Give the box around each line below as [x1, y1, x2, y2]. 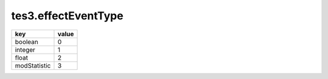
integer [15, 45, 36, 54]
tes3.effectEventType [11, 9, 124, 22]
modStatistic [15, 61, 51, 69]
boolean [15, 37, 39, 46]
